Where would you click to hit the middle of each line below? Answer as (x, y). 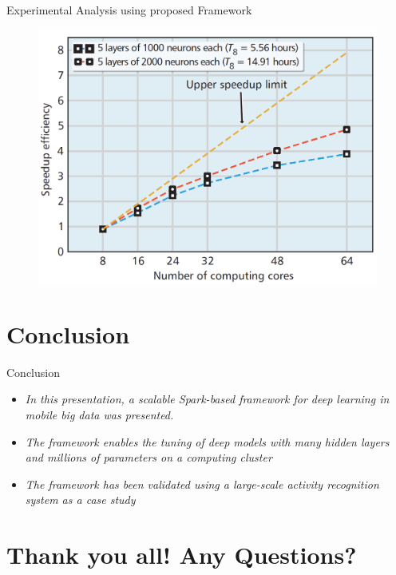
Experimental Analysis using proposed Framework (129, 10)
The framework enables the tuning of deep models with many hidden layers (207, 441)
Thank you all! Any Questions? (182, 555)
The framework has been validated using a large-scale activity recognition (202, 484)
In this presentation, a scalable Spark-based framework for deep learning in (207, 399)
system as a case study (80, 500)
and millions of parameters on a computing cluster (148, 457)
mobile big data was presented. (99, 414)
